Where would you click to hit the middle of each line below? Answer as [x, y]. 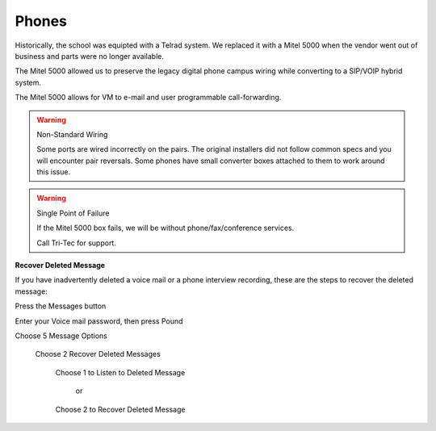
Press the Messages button [61, 306]
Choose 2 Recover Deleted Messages [98, 354]
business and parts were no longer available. [90, 56]
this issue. [54, 172]
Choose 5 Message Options [61, 336]
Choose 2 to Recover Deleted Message [120, 409]
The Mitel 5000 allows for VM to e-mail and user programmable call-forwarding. [148, 98]
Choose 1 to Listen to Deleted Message [120, 372]
